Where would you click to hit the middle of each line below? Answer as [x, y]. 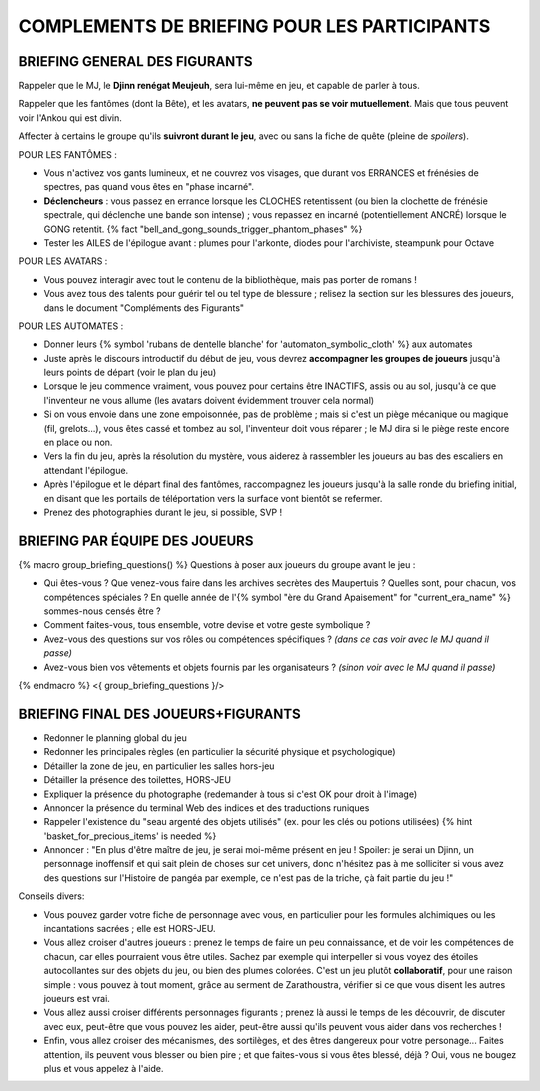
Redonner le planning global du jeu [115, 737]
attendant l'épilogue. [86, 470]
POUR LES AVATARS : [63, 261]
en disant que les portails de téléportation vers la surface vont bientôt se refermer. [213, 498]
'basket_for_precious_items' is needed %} [130, 836]
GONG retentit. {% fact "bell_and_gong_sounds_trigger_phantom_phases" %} [203, 229]
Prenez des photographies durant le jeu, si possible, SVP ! [163, 512]
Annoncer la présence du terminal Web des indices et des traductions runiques [206, 807]
